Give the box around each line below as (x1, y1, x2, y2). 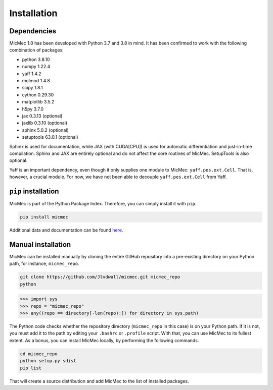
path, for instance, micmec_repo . (9, 260, 79, 267)
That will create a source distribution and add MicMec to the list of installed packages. (9, 378, 189, 384)
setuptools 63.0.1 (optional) (22, 134, 78, 140)
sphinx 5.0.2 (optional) (22, 127, 69, 133)
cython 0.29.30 (22, 91, 54, 98)
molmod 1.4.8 (22, 78, 50, 84)
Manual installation (9, 240, 71, 249)
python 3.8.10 (22, 56, 50, 63)
